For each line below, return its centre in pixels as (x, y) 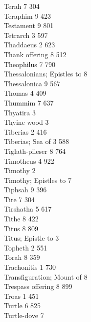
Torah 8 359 (22, 257)
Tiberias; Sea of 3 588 (37, 141)
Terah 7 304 (22, 6)
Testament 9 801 (29, 25)
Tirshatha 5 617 (28, 209)
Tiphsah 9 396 (25, 190)
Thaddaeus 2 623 (30, 45)
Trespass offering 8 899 (38, 286)
